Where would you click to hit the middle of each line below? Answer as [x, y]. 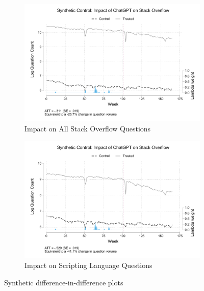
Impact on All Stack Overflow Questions [88, 128]
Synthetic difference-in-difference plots [64, 283]
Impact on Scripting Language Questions [88, 265]
